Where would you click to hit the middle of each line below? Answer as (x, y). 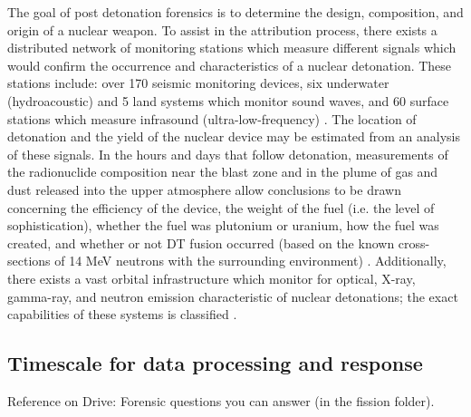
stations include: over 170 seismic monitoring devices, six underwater (198, 83)
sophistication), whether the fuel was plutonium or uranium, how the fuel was (223, 225)
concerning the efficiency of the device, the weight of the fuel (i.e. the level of (221, 207)
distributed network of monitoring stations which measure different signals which (232, 48)
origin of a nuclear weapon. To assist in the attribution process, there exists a (222, 29)
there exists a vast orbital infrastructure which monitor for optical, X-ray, (211, 278)
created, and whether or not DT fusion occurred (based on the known (201, 242)
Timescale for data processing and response (215, 363)
